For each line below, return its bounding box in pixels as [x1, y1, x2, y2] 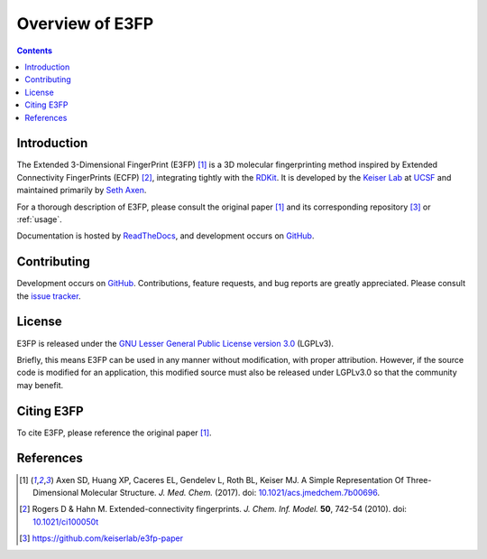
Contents [16, 45, 53, 56]
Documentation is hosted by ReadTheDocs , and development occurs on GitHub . [16, 230, 315, 241]
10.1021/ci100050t [32, 516, 99, 527]
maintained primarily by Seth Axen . [16, 185, 147, 196]
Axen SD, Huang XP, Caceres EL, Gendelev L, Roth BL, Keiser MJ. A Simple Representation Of [55, 474, 405, 485]
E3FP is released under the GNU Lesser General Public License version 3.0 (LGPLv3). [16, 338, 334, 349]
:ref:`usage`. [16, 213, 62, 225]
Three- [406, 474, 432, 485]
